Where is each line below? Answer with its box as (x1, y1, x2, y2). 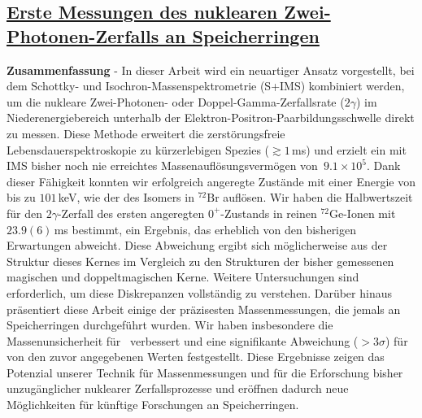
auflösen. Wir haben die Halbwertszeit (223, 189, 413, 206)
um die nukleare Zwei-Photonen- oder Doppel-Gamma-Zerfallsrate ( (7, 93, 345, 110)
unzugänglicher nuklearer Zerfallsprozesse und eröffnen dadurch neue (7, 380, 349, 397)
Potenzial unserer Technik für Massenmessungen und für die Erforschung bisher (7, 364, 403, 381)
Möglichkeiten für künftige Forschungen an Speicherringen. (7, 396, 299, 413)
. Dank (367, 157, 401, 174)
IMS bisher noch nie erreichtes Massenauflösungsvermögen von (7, 157, 318, 174)
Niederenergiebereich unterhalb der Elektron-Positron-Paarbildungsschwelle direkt (7, 109, 415, 126)
